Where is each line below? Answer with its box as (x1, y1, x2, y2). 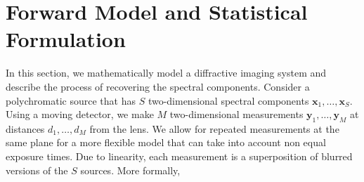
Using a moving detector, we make (6, 107, 154, 122)
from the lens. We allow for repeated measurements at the (89, 121, 339, 136)
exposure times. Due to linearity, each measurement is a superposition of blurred (6, 149, 353, 164)
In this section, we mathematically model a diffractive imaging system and (6, 65, 327, 80)
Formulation (6, 25, 126, 53)
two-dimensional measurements (169, 107, 304, 122)
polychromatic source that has (6, 93, 136, 108)
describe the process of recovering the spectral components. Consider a (6, 79, 310, 93)
